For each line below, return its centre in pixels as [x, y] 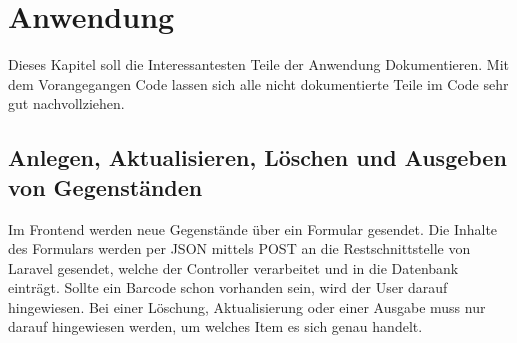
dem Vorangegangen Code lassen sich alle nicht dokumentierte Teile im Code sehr [258, 83]
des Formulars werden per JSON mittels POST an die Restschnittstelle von [239, 248]
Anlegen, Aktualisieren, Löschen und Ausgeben [257, 157]
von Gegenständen [105, 186]
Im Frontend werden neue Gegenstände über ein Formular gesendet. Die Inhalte [253, 228]
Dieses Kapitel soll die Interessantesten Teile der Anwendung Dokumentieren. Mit [259, 64]
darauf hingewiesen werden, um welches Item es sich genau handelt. [215, 326]
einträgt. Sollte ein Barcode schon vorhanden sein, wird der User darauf [228, 287]
